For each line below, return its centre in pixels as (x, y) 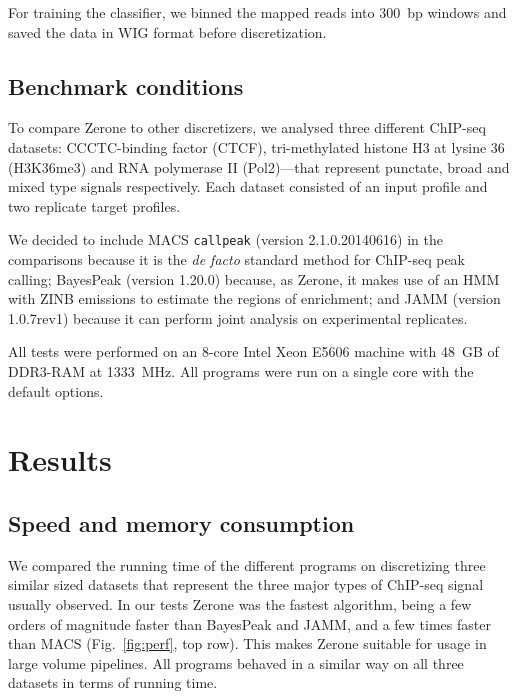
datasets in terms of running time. (113, 682)
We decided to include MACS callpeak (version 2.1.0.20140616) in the (226, 239)
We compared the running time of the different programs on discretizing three (247, 564)
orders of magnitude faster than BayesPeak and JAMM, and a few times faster (249, 623)
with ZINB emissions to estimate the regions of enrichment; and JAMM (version (254, 298)
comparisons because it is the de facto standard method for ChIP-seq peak (237, 259)
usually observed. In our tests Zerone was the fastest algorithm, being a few (240, 603)
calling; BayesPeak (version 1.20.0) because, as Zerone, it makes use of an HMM (254, 278)
